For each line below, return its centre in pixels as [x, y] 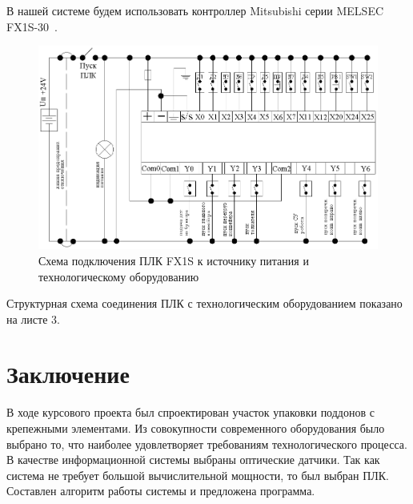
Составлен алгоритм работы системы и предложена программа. [161, 491]
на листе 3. [33, 319]
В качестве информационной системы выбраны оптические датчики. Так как [193, 460]
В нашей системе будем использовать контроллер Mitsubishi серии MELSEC [195, 10]
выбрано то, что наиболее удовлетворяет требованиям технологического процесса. [207, 444]
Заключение [68, 374]
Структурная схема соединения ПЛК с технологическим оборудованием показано [204, 303]
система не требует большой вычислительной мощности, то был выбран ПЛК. [198, 475]
